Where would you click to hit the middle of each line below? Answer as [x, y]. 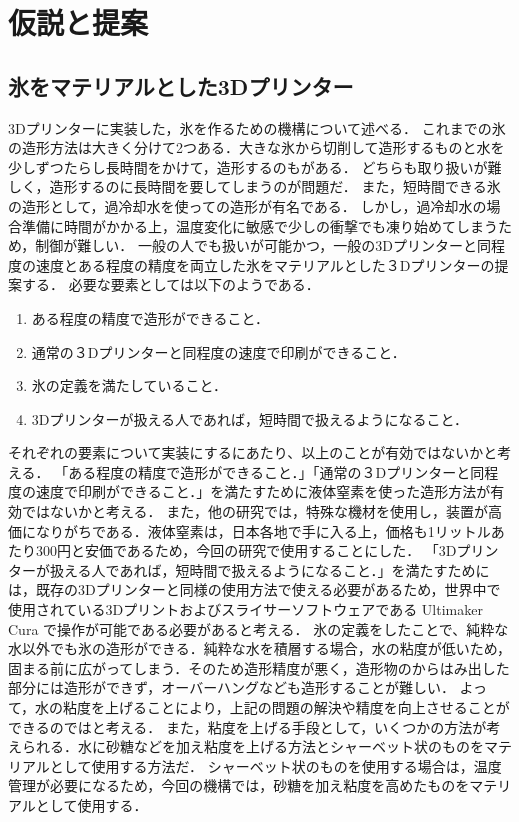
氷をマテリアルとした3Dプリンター [181, 85]
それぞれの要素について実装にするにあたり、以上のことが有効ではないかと [253, 452]
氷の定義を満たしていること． [129, 385]
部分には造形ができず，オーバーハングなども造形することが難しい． [231, 687]
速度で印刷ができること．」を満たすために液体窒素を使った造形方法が [263, 491]
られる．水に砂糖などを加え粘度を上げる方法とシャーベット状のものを [252, 746]
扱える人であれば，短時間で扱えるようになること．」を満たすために [269, 569]
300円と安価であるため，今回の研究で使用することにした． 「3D [246, 550]
